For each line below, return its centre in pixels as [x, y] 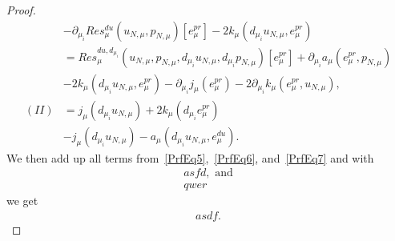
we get [22, 201]
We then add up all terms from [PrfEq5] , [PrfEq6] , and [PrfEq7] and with [190, 157]
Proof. [21, 10]
